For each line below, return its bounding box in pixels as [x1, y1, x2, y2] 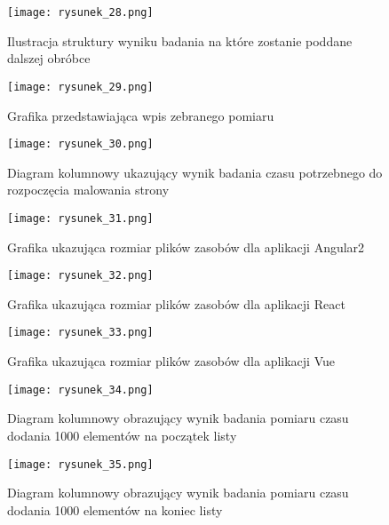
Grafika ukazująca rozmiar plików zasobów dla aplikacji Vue [7, 352, 335, 370]
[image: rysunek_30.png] [7, 138, 154, 151]
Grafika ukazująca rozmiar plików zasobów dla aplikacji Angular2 [7, 237, 365, 256]
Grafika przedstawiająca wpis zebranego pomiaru [7, 106, 274, 124]
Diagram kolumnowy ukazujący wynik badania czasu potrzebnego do [7, 163, 383, 181]
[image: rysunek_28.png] [7, 6, 154, 19]
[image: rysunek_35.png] [7, 457, 154, 471]
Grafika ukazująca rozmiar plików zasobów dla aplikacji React [7, 294, 345, 313]
